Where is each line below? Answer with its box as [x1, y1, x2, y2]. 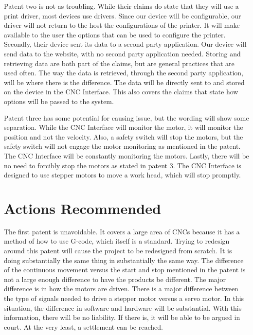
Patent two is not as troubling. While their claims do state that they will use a [4, 1, 239, 11]
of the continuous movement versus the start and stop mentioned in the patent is [4, 264, 246, 275]
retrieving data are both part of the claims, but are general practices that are [4, 58, 235, 68]
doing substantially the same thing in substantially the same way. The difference [4, 255, 244, 265]
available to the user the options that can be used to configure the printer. [4, 29, 226, 39]
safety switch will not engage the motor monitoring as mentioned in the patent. [4, 141, 241, 151]
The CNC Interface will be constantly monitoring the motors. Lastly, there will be [4, 150, 249, 160]
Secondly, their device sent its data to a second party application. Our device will [4, 39, 247, 49]
